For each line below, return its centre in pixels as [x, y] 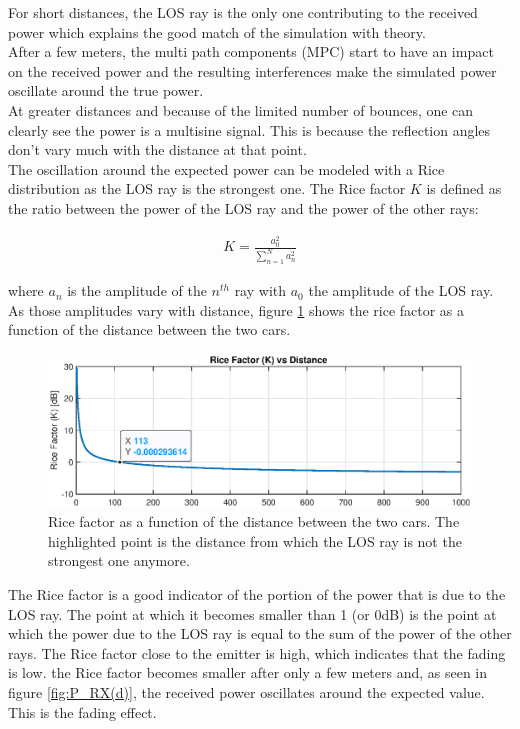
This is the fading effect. [82, 711]
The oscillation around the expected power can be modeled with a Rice [226, 168]
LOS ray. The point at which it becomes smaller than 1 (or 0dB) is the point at [252, 613]
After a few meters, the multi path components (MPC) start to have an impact [251, 51]
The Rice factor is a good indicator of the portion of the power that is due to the [257, 594]
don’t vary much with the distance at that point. [157, 149]
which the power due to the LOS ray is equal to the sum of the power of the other [260, 633]
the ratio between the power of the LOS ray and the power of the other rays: [243, 207]
